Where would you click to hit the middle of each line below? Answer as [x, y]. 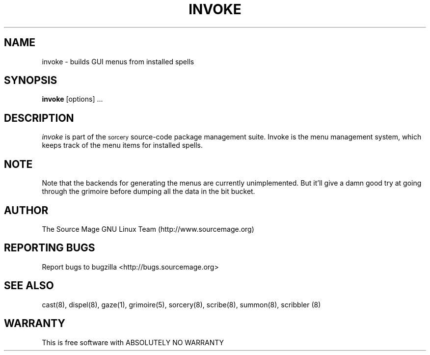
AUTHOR [26, 210]
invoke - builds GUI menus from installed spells [118, 61]
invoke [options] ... [72, 99]
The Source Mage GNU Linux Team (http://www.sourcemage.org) [148, 229]
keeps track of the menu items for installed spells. [122, 145]
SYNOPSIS [31, 81]
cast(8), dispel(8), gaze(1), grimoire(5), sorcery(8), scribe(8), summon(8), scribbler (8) [181, 304]
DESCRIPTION [39, 118]
